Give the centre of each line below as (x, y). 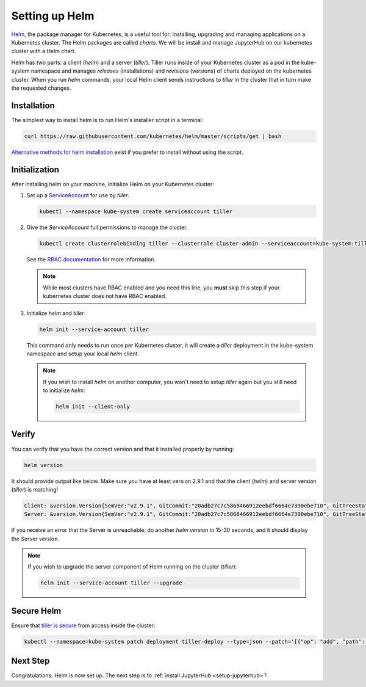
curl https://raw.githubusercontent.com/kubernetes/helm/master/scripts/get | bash (153, 136)
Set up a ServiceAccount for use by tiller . (78, 195)
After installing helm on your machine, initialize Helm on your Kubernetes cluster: (113, 184)
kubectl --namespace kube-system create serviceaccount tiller (136, 212)
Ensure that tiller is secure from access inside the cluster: (83, 625)
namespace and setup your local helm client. (83, 354)
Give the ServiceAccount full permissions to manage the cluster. (107, 227)
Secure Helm (36, 611)
